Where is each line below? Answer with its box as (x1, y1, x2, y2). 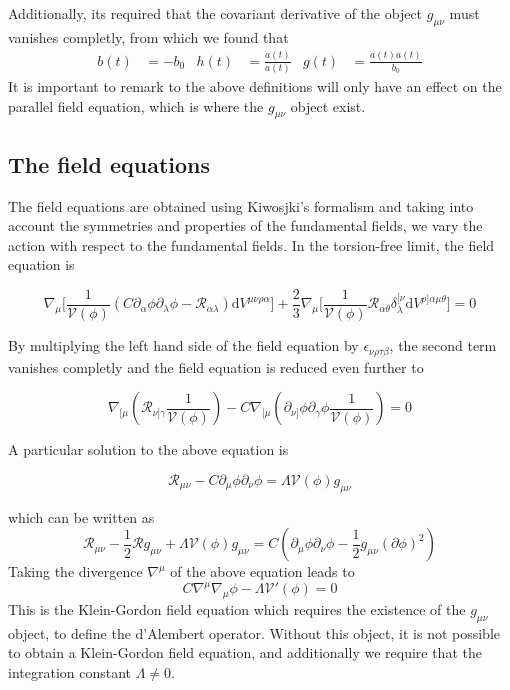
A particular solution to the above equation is (8, 439, 289, 460)
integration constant (8, 661, 132, 682)
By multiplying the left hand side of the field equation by (8, 335, 359, 356)
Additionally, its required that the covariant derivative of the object (8, 3, 423, 23)
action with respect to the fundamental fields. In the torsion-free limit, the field (8, 234, 495, 255)
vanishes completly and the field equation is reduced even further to (8, 356, 424, 377)
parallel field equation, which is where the (8, 95, 264, 116)
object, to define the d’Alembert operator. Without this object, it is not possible (8, 622, 501, 643)
